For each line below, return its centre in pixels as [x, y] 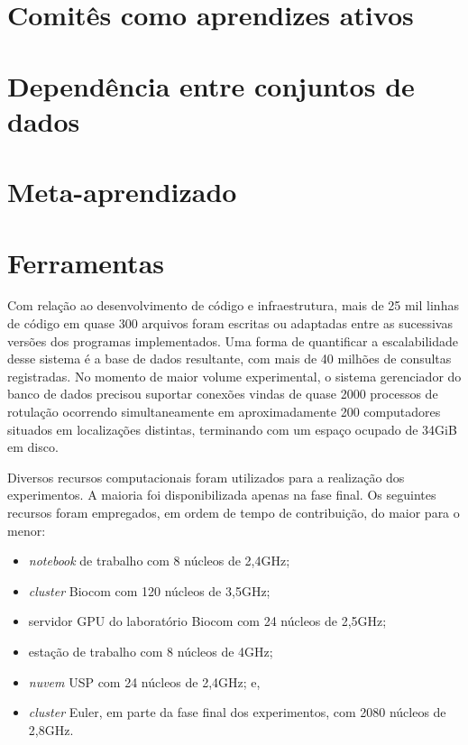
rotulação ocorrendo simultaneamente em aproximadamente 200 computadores [224, 411]
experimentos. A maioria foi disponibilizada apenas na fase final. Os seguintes [222, 495]
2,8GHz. [51, 729]
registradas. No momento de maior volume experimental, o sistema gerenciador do [234, 376]
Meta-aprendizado [122, 192]
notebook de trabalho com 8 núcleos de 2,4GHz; [159, 561]
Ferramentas [86, 262]
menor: [27, 530]
